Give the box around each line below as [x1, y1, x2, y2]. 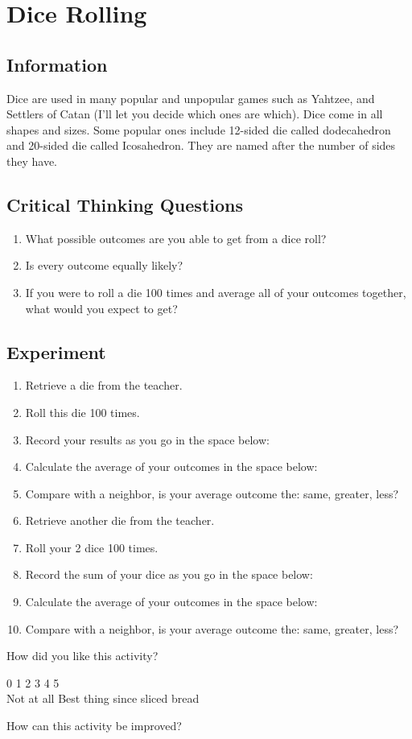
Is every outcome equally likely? [25, 257, 183, 274]
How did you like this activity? [6, 647, 159, 664]
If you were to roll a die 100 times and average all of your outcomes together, [25, 283, 406, 300]
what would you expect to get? [25, 299, 178, 316]
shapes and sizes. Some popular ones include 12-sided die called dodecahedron [6, 121, 391, 138]
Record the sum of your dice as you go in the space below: [25, 566, 313, 583]
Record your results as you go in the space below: [25, 431, 270, 448]
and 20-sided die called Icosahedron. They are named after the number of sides [6, 137, 396, 154]
